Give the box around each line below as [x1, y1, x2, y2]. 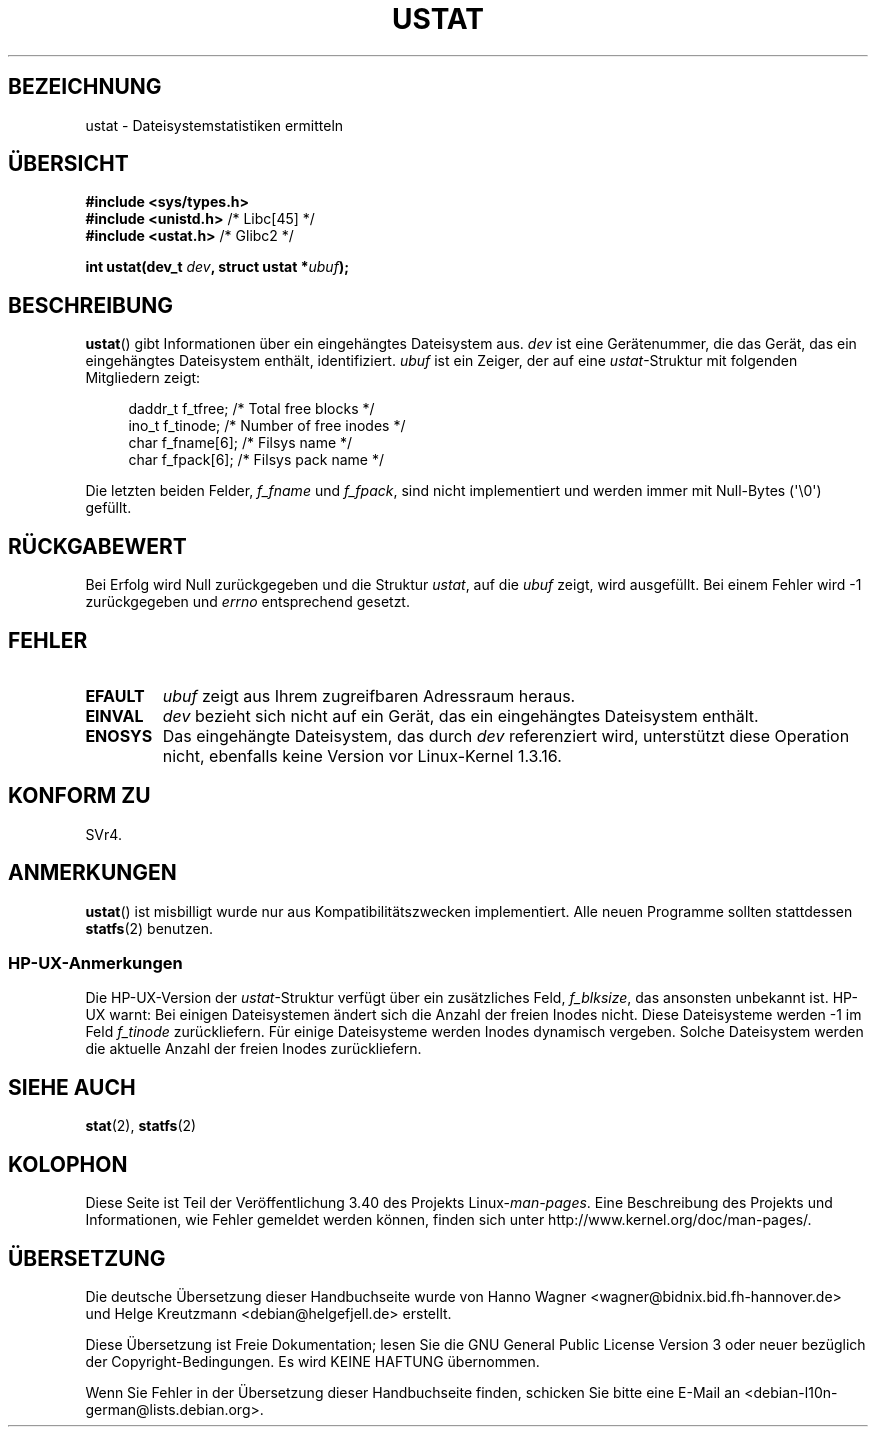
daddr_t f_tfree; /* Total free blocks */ [128, 400, 375, 418]
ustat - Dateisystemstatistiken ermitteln [85, 116, 344, 134]
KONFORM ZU [8, 783, 151, 809]
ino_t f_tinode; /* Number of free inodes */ [128, 417, 406, 435]
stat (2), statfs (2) [85, 1117, 197, 1135]
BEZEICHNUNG [8, 74, 162, 100]
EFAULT [85, 685, 145, 706]
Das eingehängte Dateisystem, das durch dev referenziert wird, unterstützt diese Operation [162, 725, 850, 746]
